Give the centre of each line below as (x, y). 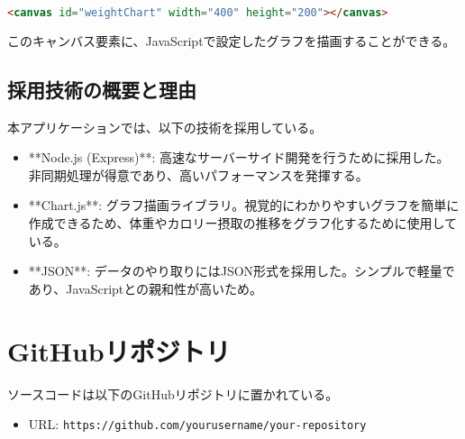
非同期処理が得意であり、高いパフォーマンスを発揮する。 (198, 174)
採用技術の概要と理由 (102, 89)
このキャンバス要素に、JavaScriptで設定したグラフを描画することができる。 (232, 40)
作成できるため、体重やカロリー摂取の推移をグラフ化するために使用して (243, 223)
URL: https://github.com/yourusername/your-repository (197, 424)
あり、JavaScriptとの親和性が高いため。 (146, 288)
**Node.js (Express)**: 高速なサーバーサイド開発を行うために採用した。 (239, 157)
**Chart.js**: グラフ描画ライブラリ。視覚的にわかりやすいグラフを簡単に (244, 205)
